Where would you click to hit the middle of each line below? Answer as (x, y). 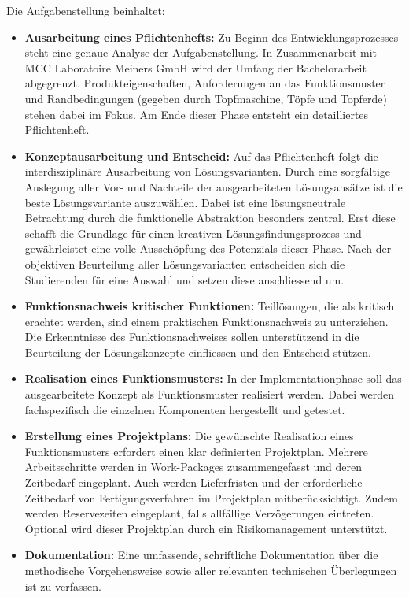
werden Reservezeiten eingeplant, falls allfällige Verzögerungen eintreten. (199, 513)
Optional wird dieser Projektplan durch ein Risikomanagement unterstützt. (206, 528)
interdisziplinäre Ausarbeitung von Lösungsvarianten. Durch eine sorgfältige (208, 171)
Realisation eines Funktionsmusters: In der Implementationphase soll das (213, 378)
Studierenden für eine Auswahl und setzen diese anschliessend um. (184, 279)
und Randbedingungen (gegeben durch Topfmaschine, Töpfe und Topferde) (206, 98)
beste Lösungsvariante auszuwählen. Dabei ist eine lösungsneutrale (185, 202)
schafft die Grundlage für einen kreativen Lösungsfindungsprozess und (193, 233)
